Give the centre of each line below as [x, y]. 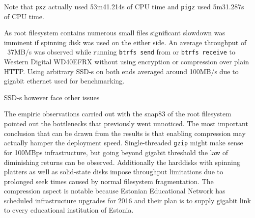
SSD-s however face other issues [52, 97]
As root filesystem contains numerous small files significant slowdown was [114, 33]
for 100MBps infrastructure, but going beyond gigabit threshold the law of [116, 152]
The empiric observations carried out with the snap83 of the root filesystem [118, 114]
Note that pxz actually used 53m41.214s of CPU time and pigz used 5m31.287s [124, 6]
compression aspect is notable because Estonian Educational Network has [115, 191]
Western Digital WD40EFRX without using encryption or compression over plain [127, 62]
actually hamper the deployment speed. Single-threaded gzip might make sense [124, 143]
